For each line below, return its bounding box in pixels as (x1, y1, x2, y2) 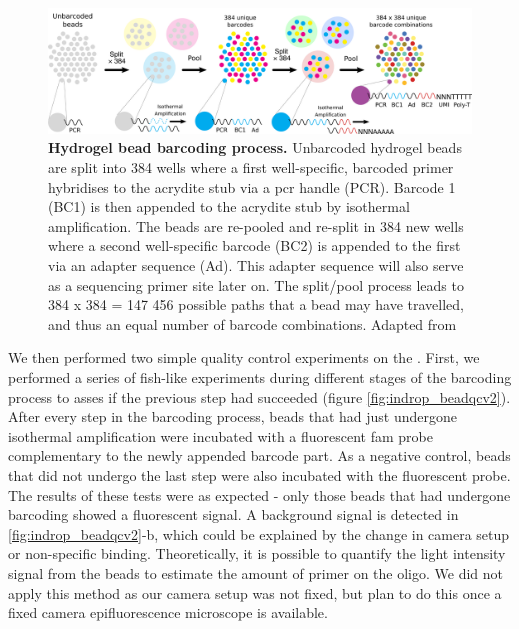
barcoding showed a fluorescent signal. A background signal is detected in (8, 504, 459, 525)
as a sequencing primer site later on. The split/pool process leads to (48, 274, 464, 295)
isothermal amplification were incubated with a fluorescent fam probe (8, 425, 433, 446)
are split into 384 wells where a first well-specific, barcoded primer (48, 157, 454, 178)
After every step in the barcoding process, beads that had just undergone (8, 406, 457, 427)
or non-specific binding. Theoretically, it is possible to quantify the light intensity (8, 543, 506, 564)
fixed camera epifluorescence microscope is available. (8, 602, 328, 623)
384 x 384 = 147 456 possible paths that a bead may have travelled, (48, 294, 464, 315)
